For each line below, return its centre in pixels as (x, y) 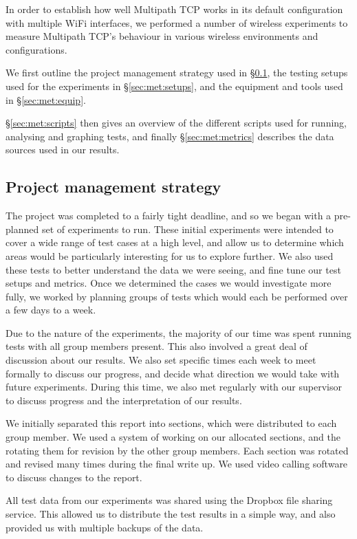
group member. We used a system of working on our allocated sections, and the (173, 437)
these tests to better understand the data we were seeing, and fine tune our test (173, 269)
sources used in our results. (63, 150)
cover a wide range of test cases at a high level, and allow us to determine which (175, 242)
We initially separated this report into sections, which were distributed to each (171, 423)
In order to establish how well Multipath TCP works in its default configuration (174, 9)
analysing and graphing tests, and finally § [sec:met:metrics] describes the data (170, 136)
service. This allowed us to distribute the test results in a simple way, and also (171, 514)
